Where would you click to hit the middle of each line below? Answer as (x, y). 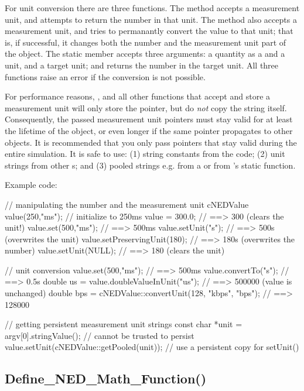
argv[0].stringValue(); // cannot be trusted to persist (100, 335)
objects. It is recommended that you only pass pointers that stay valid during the (151, 142)
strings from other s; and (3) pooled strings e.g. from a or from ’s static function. (150, 165)
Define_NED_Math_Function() (106, 378)
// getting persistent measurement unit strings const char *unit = (124, 324)
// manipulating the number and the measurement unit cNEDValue (127, 204)
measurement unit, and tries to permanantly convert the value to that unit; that (149, 31)
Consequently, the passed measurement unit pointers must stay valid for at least (149, 119)
